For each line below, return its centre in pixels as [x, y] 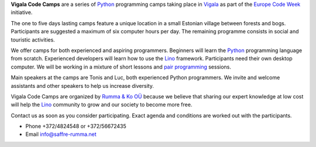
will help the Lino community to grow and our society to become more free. [102, 105]
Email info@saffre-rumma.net [61, 134]
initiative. [22, 12]
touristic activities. [33, 40]
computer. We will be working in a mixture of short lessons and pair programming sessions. [121, 67]
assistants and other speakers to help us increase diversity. [83, 86]
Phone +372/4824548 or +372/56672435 [76, 127]
